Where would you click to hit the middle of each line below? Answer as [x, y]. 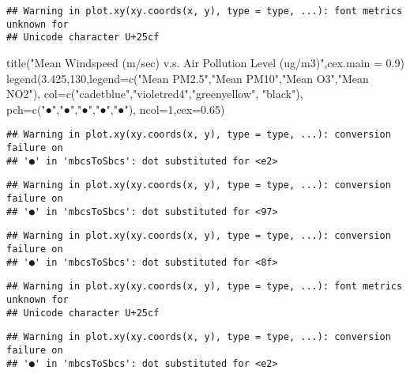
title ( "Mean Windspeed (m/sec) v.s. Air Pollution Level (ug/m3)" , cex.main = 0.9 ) [205, 62]
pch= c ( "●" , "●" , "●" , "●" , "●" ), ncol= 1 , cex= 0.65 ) [116, 109]
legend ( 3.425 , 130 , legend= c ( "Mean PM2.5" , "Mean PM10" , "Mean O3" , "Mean [188, 78]
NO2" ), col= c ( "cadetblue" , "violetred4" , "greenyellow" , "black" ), [155, 94]
